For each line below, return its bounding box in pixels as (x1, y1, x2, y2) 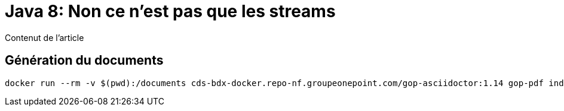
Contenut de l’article (5, 32, 84, 43)
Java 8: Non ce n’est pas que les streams (5, 1, 336, 21)
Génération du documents (5, 53, 164, 68)
